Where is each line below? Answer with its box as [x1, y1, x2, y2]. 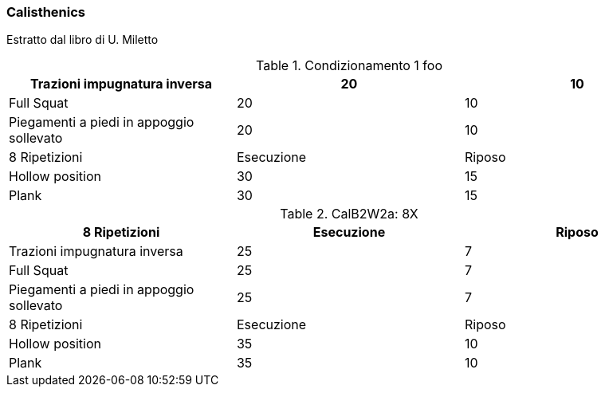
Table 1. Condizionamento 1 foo [255, 57, 443, 74]
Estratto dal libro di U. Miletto [6, 33, 159, 47]
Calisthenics [6, 4, 85, 20]
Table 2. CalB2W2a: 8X [280, 206, 418, 222]
